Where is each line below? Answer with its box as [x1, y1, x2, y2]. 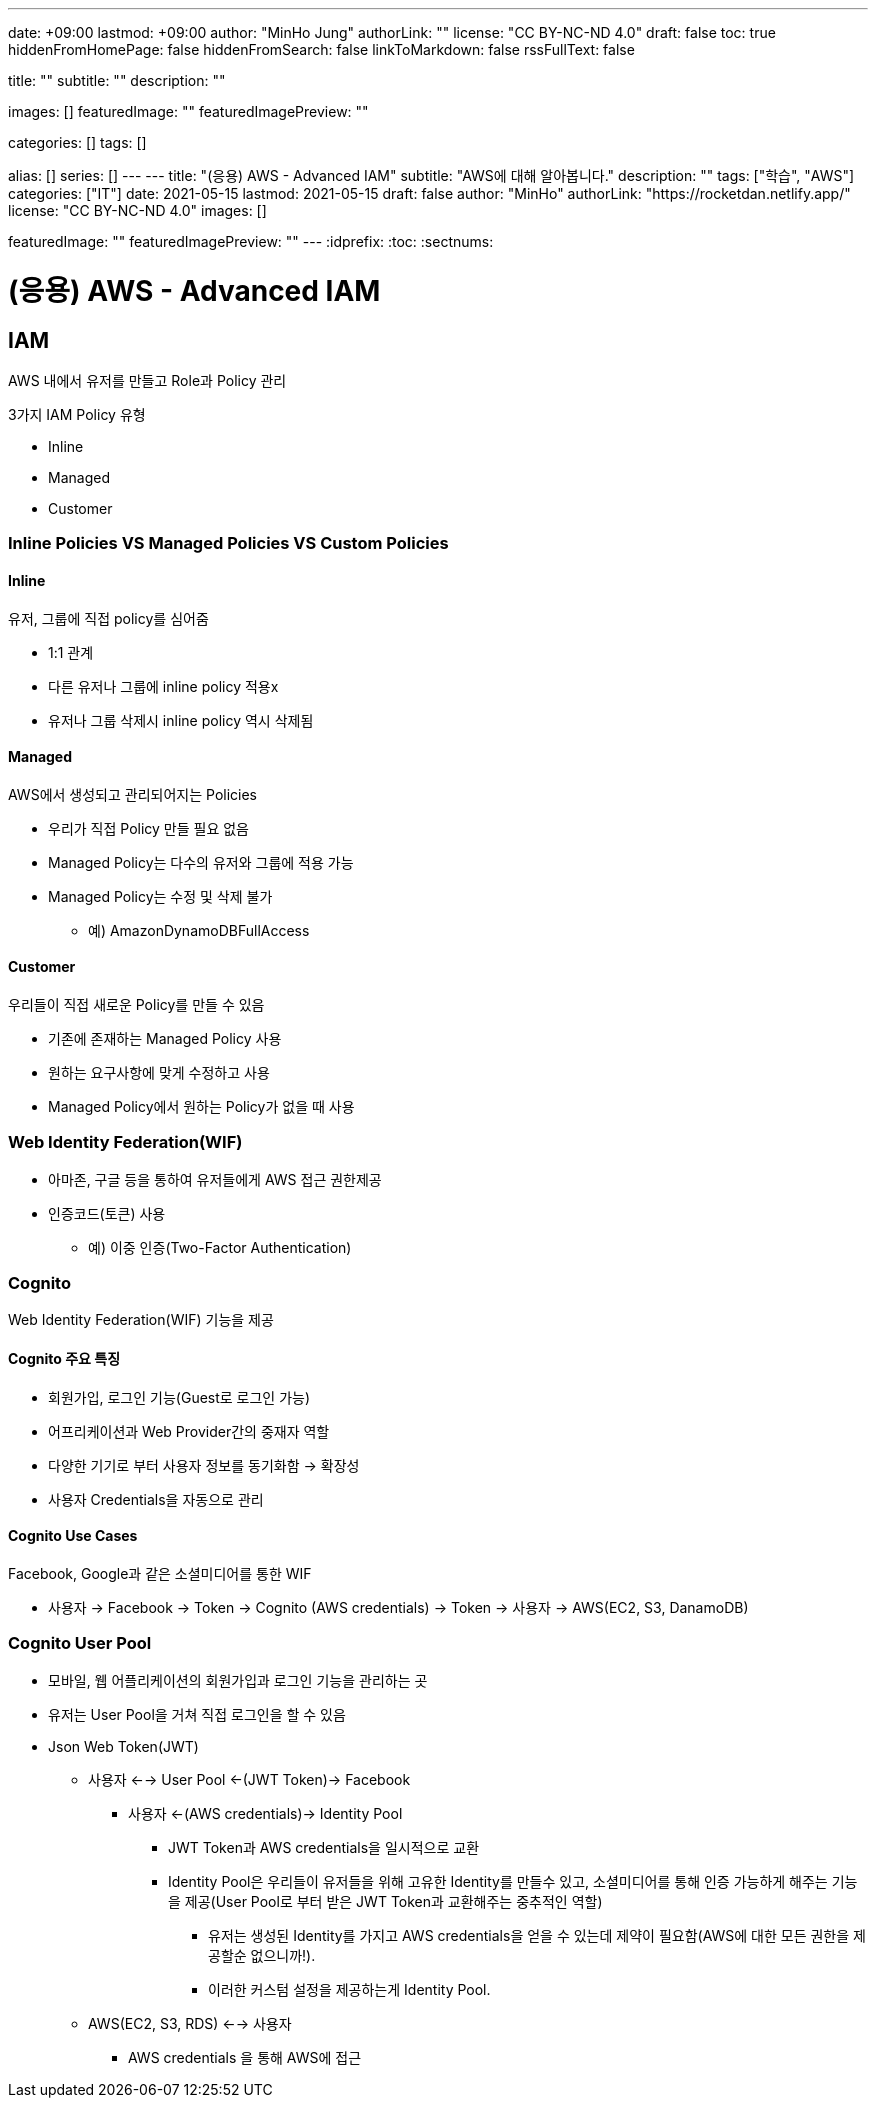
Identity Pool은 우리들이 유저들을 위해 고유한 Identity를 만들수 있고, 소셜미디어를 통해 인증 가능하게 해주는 [168, 1872, 828, 1890]
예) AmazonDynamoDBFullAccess [88, 921, 310, 939]
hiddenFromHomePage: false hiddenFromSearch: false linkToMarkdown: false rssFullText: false [8, 41, 635, 58]
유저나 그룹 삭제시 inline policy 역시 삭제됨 [48, 711, 314, 729]
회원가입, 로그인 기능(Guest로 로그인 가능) [48, 1388, 311, 1406]
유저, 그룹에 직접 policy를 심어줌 [8, 609, 209, 627]
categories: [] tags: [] [8, 134, 147, 151]
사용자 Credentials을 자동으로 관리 [48, 1490, 264, 1508]
